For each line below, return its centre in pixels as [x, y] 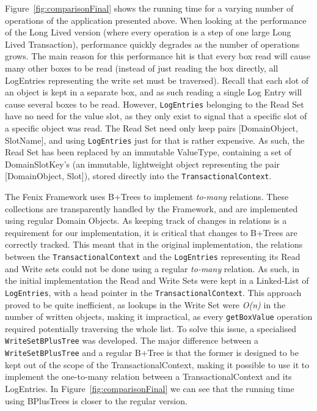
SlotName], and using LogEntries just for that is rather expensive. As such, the [155, 140]
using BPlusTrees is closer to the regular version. [96, 400]
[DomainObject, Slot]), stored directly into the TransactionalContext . [138, 176]
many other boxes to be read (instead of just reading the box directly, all [142, 68]
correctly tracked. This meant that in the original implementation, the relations [154, 244]
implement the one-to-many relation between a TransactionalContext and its [148, 376]
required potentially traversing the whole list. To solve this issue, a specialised [151, 328]
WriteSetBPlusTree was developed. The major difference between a [132, 340]
